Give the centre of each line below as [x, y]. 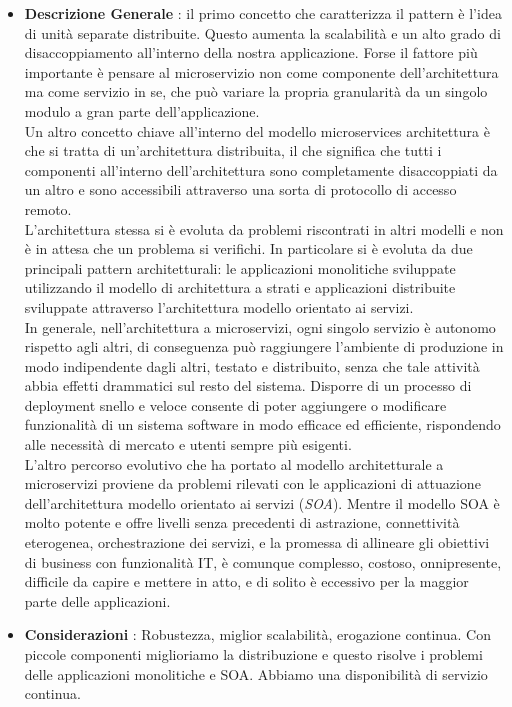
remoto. [48, 208]
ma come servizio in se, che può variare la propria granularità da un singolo [256, 91]
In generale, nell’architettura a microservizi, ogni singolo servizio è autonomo [260, 326]
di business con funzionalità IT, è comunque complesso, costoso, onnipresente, [263, 561]
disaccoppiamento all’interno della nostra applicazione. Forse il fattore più [251, 52]
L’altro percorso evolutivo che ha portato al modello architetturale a [234, 463]
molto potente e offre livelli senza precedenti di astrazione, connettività [242, 522]
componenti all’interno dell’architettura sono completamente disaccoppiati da [261, 169]
